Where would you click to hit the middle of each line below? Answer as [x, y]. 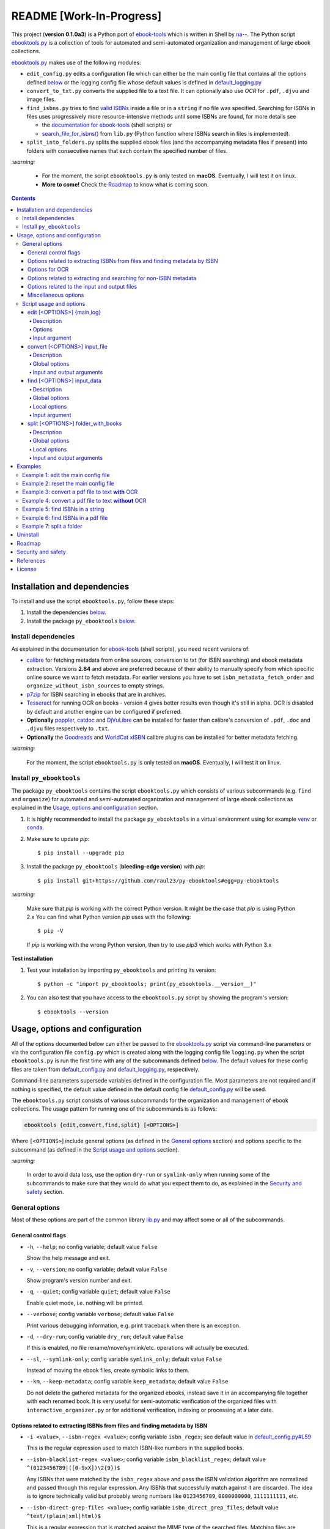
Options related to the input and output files [82, 287]
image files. [41, 99]
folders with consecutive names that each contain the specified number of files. [127, 150]
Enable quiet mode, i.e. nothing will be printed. [85, 1303]
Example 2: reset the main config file [68, 484]
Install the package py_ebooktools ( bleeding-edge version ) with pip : [116, 867]
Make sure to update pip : [58, 839]
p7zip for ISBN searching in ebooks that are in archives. [97, 694]
